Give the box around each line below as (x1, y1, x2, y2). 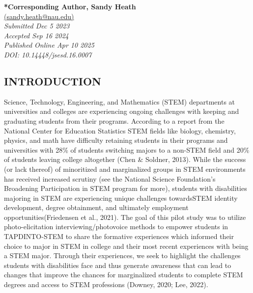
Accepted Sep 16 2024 (4, 30, 69, 40)
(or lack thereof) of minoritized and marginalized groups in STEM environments (4, 163, 246, 174)
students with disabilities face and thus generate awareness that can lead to (4, 260, 231, 270)
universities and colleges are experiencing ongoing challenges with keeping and (4, 106, 239, 116)
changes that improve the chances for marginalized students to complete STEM (4, 269, 243, 280)
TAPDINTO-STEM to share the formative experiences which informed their (4, 231, 234, 241)
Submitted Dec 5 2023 (4, 21, 70, 31)
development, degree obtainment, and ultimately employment (4, 202, 189, 213)
